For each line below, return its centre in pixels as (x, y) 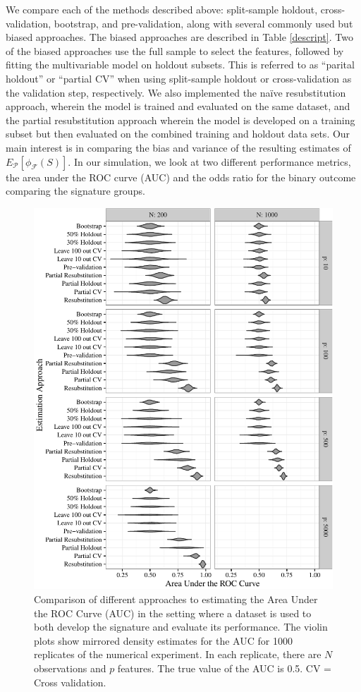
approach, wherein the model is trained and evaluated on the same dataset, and (178, 106)
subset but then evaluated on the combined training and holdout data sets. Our (178, 134)
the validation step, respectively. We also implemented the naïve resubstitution (176, 92)
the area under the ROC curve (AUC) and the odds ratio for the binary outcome (181, 177)
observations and (70, 668)
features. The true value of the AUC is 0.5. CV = (225, 668)
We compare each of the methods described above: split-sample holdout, (162, 9)
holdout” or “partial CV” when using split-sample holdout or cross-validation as (179, 78)
